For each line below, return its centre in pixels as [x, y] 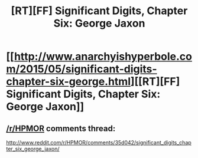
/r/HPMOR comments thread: [61, 128]
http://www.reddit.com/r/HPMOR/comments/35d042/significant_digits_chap [99, 142]
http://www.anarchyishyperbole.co [103, 57]
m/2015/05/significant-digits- [82, 69]
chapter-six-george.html [69, 82]
